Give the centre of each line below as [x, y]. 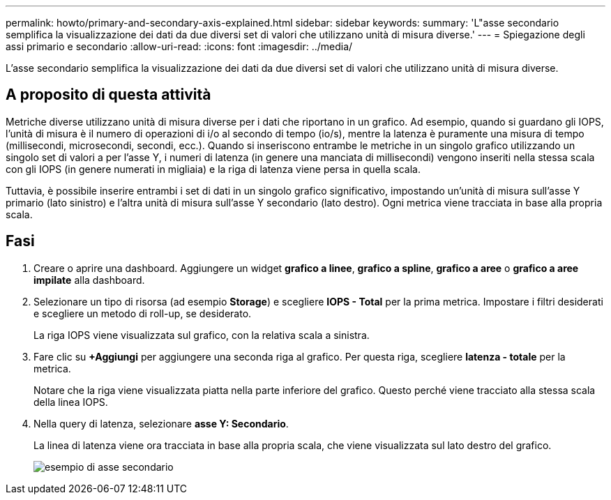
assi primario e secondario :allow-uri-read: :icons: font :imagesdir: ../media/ [179, 46]
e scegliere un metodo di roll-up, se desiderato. [143, 313]
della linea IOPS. [71, 402]
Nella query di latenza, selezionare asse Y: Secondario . [161, 423]
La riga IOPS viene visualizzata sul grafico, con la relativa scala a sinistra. [202, 335]
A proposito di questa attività [108, 95]
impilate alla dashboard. [89, 280]
